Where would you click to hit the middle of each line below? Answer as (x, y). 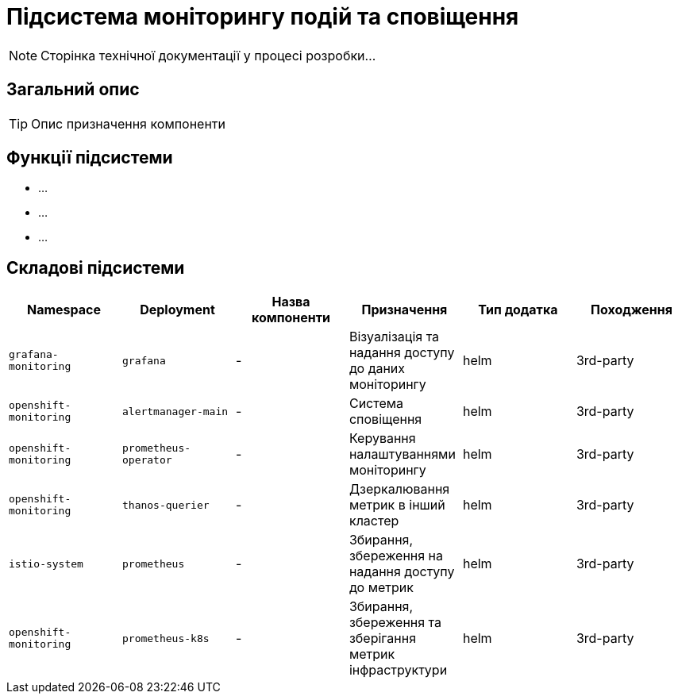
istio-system (46, 563)
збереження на (396, 556)
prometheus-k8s (166, 638)
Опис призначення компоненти (129, 123)
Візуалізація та (394, 337)
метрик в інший (397, 505)
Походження (631, 310)
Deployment (177, 310)
